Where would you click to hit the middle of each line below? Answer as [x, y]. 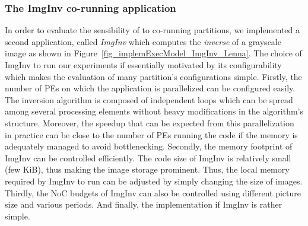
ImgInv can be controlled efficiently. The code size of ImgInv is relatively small [148, 157]
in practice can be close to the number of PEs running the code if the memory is [151, 134]
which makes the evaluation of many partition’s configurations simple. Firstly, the [153, 76]
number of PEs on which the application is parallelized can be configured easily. [150, 88]
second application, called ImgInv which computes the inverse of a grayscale [143, 41]
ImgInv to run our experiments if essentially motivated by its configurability [143, 65]
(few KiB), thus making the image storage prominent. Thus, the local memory [147, 169]
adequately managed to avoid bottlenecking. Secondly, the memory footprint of [149, 146]
